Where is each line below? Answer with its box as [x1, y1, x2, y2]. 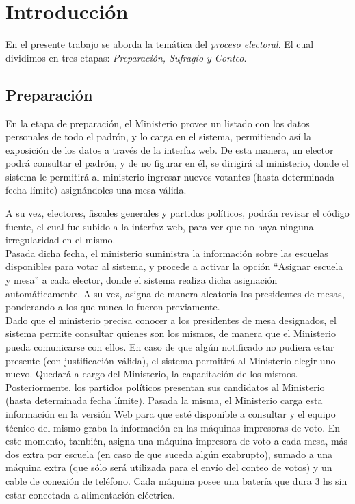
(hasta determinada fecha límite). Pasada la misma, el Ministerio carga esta [5, 393, 323, 408]
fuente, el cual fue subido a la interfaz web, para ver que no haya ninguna [5, 219, 314, 233]
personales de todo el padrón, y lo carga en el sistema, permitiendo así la [5, 129, 311, 144]
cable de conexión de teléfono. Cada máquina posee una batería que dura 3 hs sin [5, 473, 347, 488]
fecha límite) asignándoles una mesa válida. [5, 183, 187, 197]
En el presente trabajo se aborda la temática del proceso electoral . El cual [5, 37, 314, 51]
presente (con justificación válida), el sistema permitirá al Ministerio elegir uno [5, 353, 336, 367]
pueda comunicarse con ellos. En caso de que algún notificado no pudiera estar [5, 340, 334, 354]
